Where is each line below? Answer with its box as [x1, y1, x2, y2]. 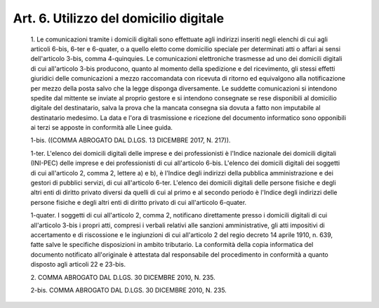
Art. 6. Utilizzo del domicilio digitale [13, 11, 225, 26]
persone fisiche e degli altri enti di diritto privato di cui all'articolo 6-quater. [30, 198, 247, 206]
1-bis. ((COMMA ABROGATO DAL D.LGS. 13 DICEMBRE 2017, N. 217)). [30, 136, 231, 145]
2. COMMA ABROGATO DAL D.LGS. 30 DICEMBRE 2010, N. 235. [30, 273, 215, 281]
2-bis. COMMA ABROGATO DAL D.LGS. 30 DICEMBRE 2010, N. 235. [30, 286, 227, 294]
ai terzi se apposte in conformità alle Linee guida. [30, 123, 173, 132]
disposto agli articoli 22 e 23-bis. [30, 260, 126, 269]
